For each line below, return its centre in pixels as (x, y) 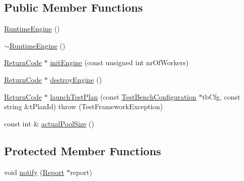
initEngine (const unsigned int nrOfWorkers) (119, 62)
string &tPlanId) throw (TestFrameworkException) (84, 106)
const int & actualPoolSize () (49, 123)
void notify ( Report (34, 172)
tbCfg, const (221, 96)
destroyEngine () (76, 79)
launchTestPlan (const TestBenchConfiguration (123, 96)
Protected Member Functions (83, 150)
